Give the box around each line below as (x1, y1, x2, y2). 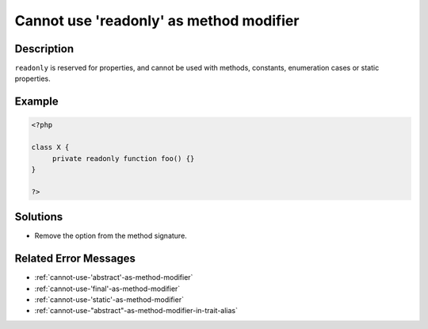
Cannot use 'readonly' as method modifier (14, 12, 300, 29)
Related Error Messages (14, 252, 136, 266)
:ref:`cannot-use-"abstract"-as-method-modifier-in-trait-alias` (34, 306, 238, 316)
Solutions (14, 210, 63, 224)
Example (14, 95, 59, 109)
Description (14, 42, 75, 55)
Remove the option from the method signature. (34, 231, 188, 241)
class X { (31, 143, 70, 152)
